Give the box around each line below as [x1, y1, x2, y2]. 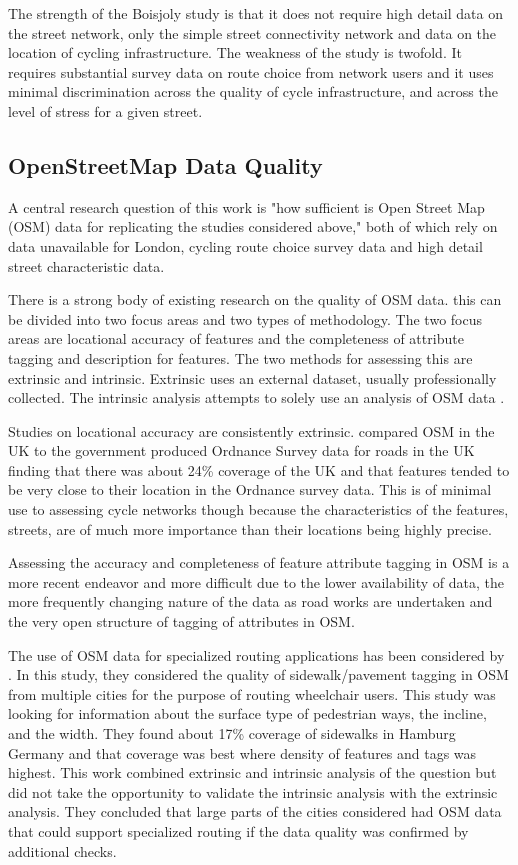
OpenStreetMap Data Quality [8, 149, 323, 180]
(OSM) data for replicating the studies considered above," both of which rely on [8, 216, 498, 237]
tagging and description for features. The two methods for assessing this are [8, 347, 473, 368]
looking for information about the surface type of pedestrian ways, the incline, [8, 703, 487, 724]
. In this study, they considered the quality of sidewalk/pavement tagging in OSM [8, 664, 509, 685]
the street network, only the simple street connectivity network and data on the [8, 22, 497, 43]
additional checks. [8, 840, 117, 861]
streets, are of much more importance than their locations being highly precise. [8, 518, 492, 539]
